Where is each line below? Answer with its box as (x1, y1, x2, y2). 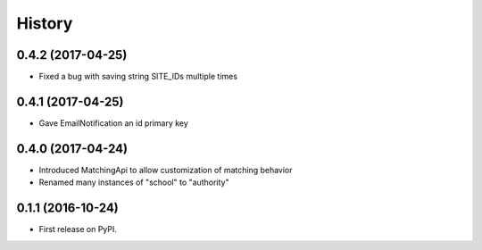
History (16, 13, 73, 33)
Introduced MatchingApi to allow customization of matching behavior (38, 164, 294, 175)
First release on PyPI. (38, 224, 118, 235)
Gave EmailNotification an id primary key (38, 117, 189, 129)
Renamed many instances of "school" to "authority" (38, 177, 229, 187)
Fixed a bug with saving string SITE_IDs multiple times (38, 71, 238, 82)
